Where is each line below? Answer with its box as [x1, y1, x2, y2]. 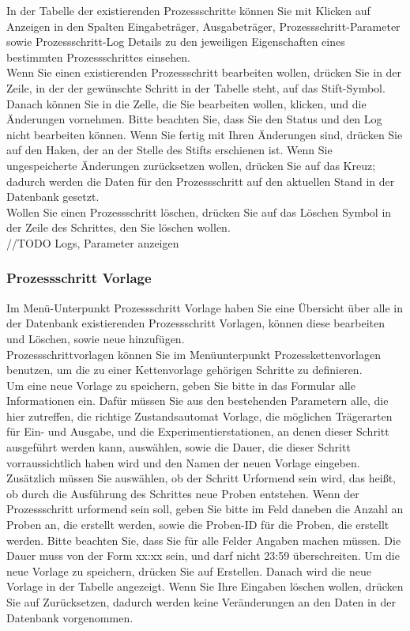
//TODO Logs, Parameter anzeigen [6, 234, 179, 251]
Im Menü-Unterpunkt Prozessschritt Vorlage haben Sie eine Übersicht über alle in [6, 299, 404, 315]
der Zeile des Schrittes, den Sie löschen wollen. [6, 219, 231, 236]
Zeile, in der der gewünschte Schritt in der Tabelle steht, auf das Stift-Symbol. [6, 79, 386, 96]
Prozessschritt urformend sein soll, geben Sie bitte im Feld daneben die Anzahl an [6, 501, 404, 517]
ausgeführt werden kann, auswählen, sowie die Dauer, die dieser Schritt [6, 439, 351, 455]
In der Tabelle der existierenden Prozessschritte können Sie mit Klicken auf [6, 2, 371, 18]
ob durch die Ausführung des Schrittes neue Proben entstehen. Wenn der [6, 485, 359, 501]
